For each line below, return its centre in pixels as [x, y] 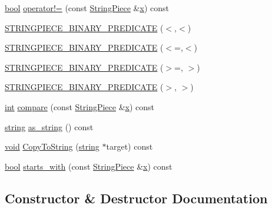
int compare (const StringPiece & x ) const [80, 106]
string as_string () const [49, 126]
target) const [130, 146]
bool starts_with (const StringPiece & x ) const [89, 166]
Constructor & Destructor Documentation [136, 198]
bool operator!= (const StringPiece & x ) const [87, 8]
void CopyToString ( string [52, 146]
